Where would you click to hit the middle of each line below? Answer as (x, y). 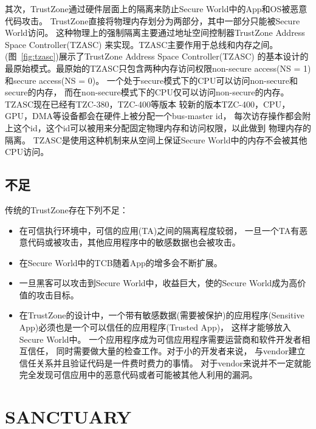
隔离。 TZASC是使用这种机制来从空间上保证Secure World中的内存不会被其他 (156, 139)
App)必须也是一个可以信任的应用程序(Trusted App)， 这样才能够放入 (155, 327)
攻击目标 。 (57, 294)
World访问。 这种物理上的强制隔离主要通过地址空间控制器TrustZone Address (155, 33)
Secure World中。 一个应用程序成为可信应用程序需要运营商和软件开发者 (160, 339)
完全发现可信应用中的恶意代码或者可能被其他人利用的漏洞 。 (138, 375)
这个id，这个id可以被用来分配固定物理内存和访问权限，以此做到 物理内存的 (162, 127)
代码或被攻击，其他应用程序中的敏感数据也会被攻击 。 (134, 242)
